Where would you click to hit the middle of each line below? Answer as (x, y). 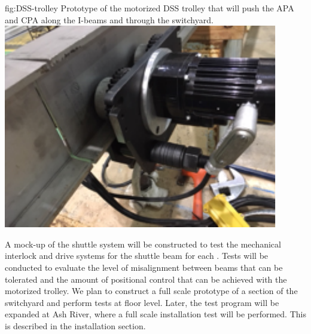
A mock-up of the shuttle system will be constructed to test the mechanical (143, 244)
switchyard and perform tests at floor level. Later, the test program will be (142, 302)
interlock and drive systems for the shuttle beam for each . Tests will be (137, 256)
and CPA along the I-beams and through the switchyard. (109, 19)
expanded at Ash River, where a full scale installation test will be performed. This (155, 314)
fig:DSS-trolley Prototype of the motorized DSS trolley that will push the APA (150, 8)
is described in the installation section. (75, 325)
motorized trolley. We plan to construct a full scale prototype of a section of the (151, 291)
